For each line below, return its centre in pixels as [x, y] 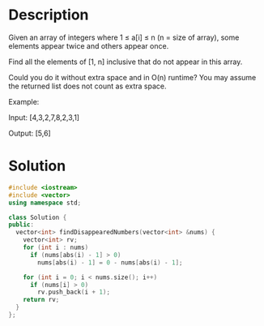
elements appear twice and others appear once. [89, 45]
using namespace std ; [45, 203]
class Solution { [38, 217]
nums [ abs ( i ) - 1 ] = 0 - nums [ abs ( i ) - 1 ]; [110, 262]
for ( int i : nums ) [56, 247]
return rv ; [41, 300]
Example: [24, 101]
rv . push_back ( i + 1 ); [74, 292]
